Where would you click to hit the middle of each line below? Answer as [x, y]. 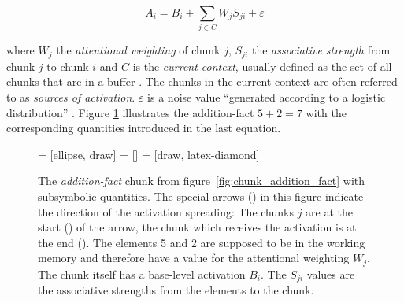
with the [326, 112]
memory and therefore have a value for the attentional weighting [194, 258]
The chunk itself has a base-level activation [142, 273]
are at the [330, 211]
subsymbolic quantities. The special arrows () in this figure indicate [201, 196]
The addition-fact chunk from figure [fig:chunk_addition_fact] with [202, 181]
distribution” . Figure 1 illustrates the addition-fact [130, 112]
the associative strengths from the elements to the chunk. [176, 290]
